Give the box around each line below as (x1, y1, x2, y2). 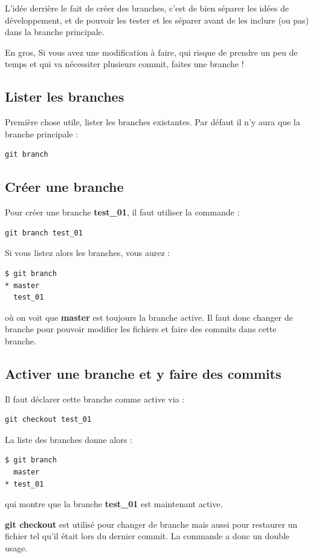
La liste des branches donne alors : (5, 433, 132, 445)
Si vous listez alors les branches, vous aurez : (5, 246, 170, 259)
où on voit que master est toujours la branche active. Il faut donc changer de (5, 310, 293, 323)
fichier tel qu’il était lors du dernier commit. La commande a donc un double (5, 530, 289, 542)
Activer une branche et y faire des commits (5, 364, 282, 382)
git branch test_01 (5, 228, 83, 237)
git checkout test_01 (5, 415, 92, 424)
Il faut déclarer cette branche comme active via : (5, 392, 185, 405)
